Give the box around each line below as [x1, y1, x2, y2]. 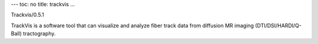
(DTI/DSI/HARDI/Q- [255, 22, 302, 29]
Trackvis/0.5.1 [11, 12, 44, 19]
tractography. [22, 30, 56, 37]
